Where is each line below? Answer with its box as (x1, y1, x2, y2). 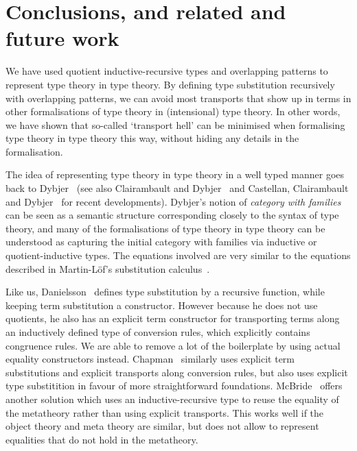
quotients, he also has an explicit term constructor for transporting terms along (5, 311, 340, 326)
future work (5, 24, 119, 52)
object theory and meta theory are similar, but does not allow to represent (5, 419, 319, 433)
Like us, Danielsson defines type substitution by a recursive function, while (5, 284, 325, 299)
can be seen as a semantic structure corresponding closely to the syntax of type (5, 208, 339, 222)
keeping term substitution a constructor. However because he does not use (5, 297, 318, 312)
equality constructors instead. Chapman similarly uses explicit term (5, 352, 295, 366)
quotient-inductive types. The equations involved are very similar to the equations (5, 248, 351, 263)
